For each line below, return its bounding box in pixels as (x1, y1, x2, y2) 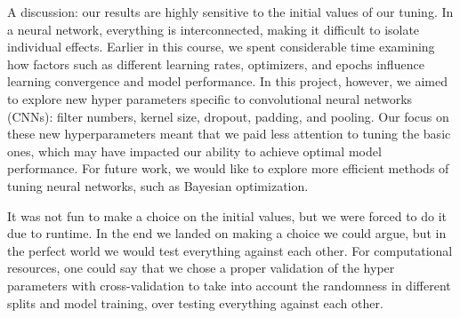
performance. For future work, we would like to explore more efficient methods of (7, 159, 449, 178)
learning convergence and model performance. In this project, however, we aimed (7, 72, 448, 91)
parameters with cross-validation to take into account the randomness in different (7, 275, 451, 294)
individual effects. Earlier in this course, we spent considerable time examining (7, 37, 435, 56)
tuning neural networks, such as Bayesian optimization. (7, 176, 309, 195)
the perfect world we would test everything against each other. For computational (7, 241, 453, 259)
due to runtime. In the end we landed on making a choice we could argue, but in (7, 224, 447, 242)
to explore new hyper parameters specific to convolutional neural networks (7, 89, 413, 107)
